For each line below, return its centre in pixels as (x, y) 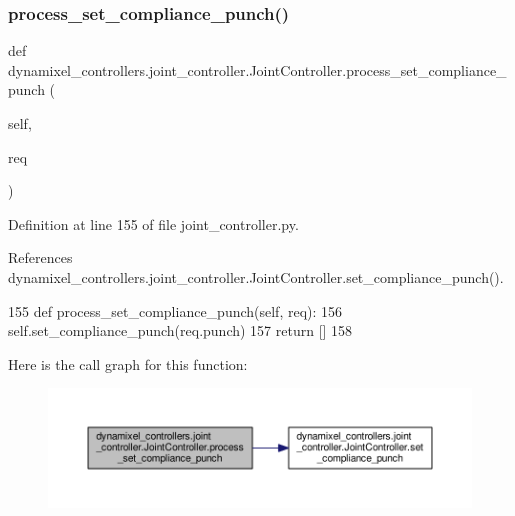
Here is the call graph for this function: (128, 363)
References (40, 257)
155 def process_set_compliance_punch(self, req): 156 (175, 310)
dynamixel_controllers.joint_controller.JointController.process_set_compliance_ (257, 69)
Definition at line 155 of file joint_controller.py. (153, 223)
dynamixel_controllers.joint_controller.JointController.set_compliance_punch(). (256, 276)
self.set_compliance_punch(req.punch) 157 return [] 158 (180, 330)
